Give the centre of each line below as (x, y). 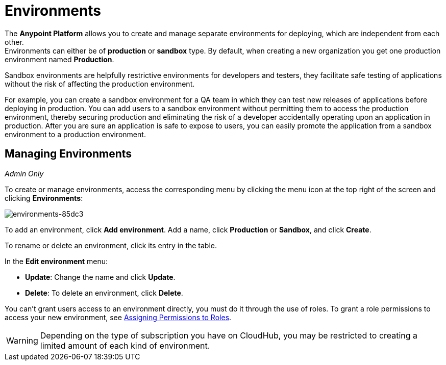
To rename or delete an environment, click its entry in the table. (111, 245)
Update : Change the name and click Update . (100, 277)
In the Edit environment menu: (56, 261)
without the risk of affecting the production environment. (100, 84)
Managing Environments (68, 154)
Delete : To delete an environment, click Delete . (104, 293)
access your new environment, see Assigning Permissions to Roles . (118, 317)
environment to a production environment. (75, 134)
